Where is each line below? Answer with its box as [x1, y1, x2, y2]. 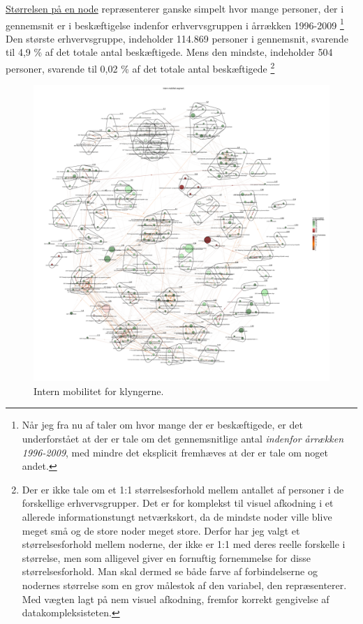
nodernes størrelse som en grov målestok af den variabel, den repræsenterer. [22, 578, 347, 592]
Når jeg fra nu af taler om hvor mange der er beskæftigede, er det [22, 417, 303, 432]
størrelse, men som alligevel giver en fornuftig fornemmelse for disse [22, 550, 311, 565]
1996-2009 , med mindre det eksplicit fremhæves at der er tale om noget [22, 445, 328, 459]
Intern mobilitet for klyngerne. [34, 383, 164, 398]
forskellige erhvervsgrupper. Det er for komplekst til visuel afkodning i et [22, 496, 334, 510]
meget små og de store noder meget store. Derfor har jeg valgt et [22, 523, 300, 537]
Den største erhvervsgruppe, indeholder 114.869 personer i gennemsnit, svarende [6, 31, 348, 45]
